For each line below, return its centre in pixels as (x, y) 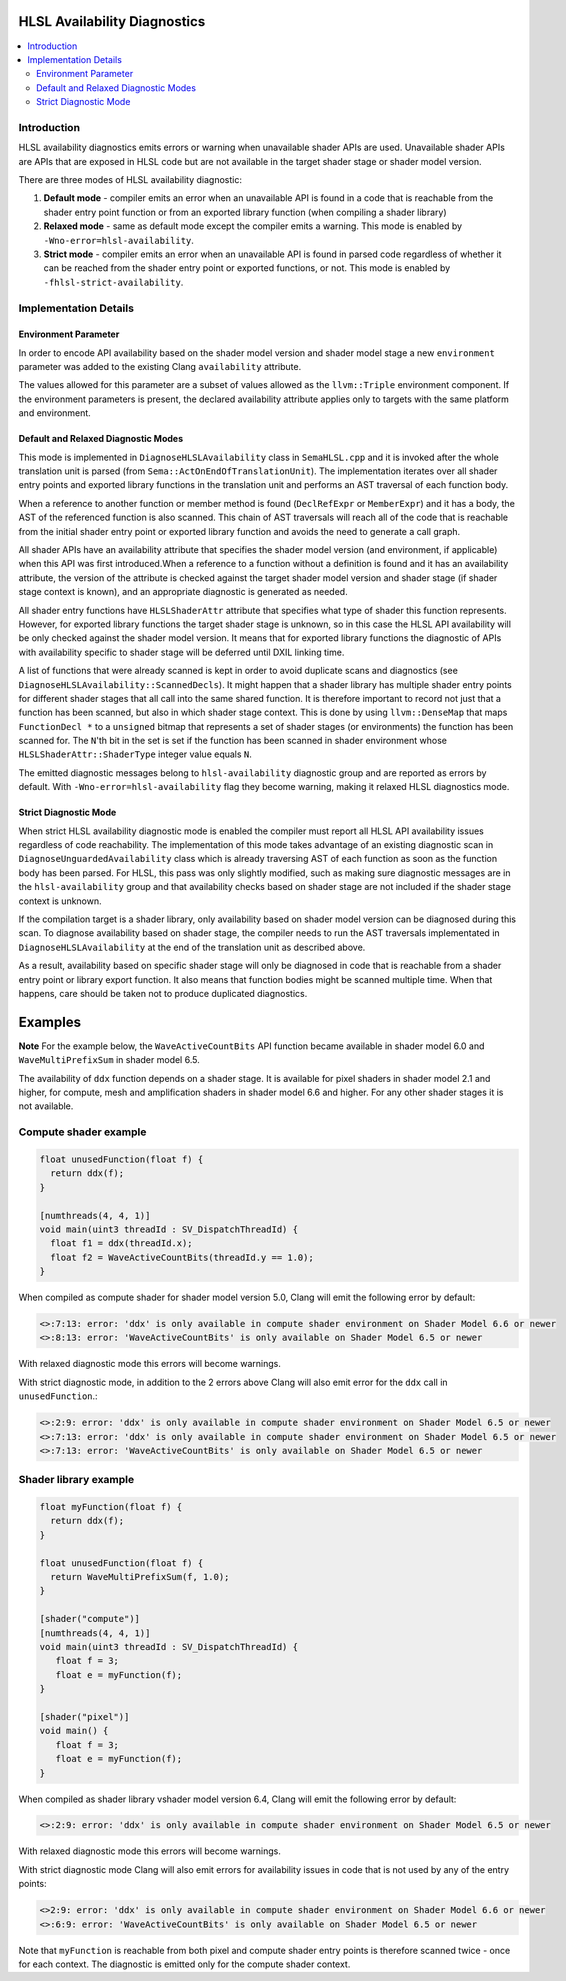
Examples (50, 1021)
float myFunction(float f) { (111, 1507)
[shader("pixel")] (84, 1716)
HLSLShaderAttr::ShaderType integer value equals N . (135, 754)
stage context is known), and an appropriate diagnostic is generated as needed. (183, 592)
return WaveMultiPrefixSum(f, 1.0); (140, 1577)
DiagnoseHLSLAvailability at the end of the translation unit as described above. (192, 947)
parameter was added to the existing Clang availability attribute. (160, 367)
